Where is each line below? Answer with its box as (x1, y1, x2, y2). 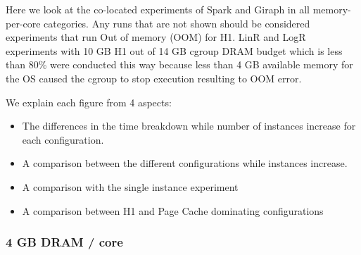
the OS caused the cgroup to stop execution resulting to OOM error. (6, 70, 302, 85)
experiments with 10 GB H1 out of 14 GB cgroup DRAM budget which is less (6, 43, 343, 58)
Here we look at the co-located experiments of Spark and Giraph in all (6, 2, 310, 16)
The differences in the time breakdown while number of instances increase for (22, 118, 356, 133)
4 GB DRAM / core (6, 233, 123, 251)
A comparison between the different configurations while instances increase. (22, 156, 348, 170)
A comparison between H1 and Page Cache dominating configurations (22, 203, 324, 218)
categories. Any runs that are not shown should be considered (44, 15, 310, 30)
